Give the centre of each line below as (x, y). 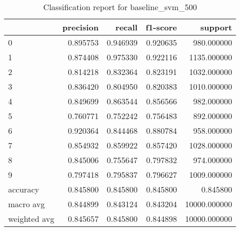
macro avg (27, 204)
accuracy (24, 189)
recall (127, 27)
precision (80, 27)
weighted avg (31, 219)
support (216, 27)
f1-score (161, 27)
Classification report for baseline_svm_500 (120, 7)
